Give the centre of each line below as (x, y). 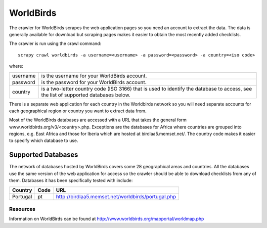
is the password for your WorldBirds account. (94, 82)
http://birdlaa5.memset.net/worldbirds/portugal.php (116, 196)
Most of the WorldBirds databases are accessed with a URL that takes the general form (98, 120)
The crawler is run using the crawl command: (55, 44)
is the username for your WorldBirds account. (94, 76)
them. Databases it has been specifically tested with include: (71, 181)
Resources (22, 209)
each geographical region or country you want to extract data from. (78, 111)
